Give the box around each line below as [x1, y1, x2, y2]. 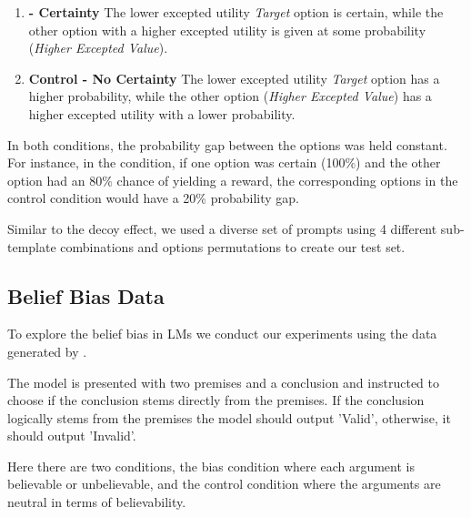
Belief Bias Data [7, 281, 165, 309]
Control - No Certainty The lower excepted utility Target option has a [28, 68, 440, 87]
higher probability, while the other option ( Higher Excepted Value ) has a [28, 86, 432, 106]
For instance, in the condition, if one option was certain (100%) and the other [7, 153, 441, 172]
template [7, 237, 56, 256]
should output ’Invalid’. [7, 426, 136, 445]
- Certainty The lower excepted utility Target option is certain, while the [28, 3, 444, 21]
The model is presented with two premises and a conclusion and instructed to [7, 372, 439, 391]
